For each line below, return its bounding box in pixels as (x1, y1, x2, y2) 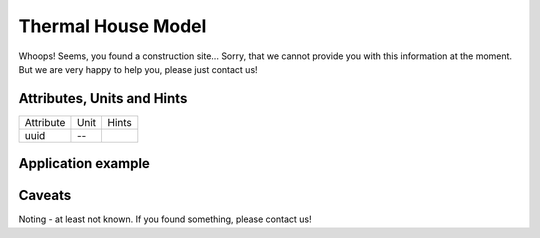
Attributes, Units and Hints (18, 90, 188, 107)
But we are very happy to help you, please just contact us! (18, 63, 259, 75)
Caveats (18, 187, 72, 204)
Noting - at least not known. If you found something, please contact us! (18, 213, 312, 225)
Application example (18, 155, 150, 172)
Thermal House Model (18, 15, 207, 37)
